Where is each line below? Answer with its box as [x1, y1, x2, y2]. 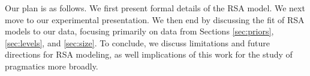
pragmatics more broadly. [5, 59, 98, 72]
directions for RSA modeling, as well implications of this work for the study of [5, 48, 293, 61]
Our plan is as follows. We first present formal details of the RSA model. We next [5, 2, 305, 14]
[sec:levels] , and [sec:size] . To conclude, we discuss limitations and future [5, 36, 270, 49]
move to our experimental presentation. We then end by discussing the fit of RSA [5, 13, 305, 26]
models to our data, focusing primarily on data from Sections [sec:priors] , [5, 25, 274, 37]
